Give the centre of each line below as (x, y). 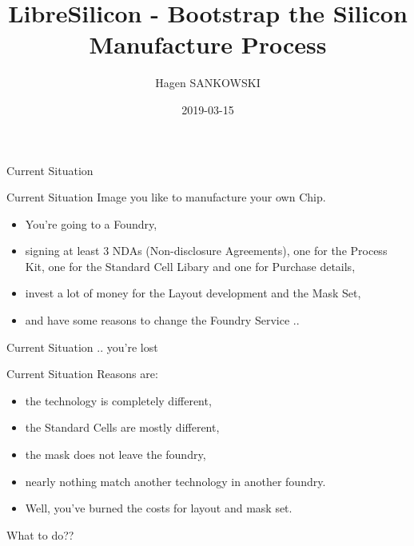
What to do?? (40, 534)
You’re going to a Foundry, (91, 223)
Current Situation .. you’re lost (82, 347)
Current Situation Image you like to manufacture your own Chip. (166, 197)
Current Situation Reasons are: (82, 374)
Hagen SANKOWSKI (208, 83)
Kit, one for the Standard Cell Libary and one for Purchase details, (190, 266)
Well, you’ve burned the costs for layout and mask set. (159, 508)
